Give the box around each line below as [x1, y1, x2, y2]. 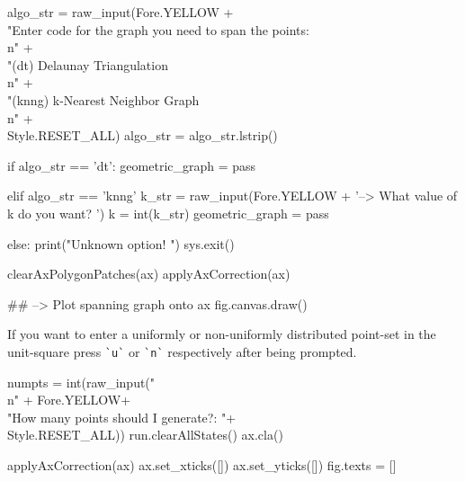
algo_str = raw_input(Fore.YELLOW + [7, 3, 234, 21]
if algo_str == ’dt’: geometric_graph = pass [7, 156, 256, 174]
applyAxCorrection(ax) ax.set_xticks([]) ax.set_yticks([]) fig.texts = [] [7, 455, 397, 474]
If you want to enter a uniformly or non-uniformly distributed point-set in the [7, 325, 436, 343]
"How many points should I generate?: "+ [7, 407, 237, 426]
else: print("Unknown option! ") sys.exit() [7, 234, 235, 253]
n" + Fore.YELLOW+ [7, 390, 131, 409]
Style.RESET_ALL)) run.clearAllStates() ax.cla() [7, 425, 283, 444]
